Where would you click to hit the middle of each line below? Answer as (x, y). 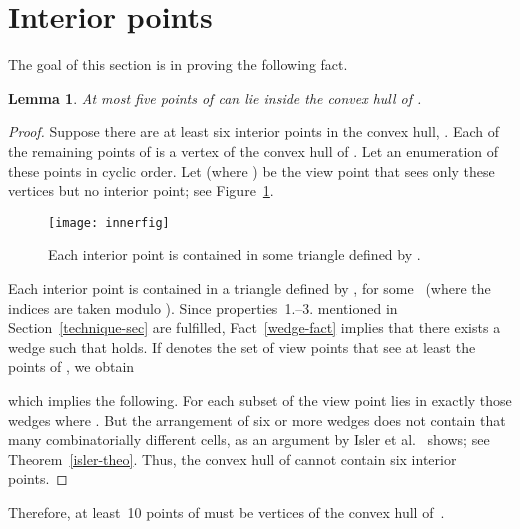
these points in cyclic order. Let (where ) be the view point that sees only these (251, 170)
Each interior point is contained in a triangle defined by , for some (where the (249, 287)
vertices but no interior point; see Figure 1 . (141, 190)
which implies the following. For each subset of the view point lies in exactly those (260, 399)
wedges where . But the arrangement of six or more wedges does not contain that (257, 419)
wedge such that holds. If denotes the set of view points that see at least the (242, 346)
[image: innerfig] (109, 222)
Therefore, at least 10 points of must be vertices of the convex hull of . (226, 511)
